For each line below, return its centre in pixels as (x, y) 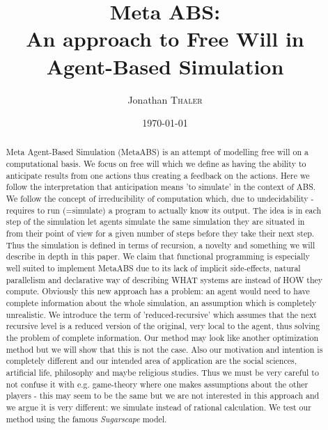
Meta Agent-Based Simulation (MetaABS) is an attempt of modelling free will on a (157, 152)
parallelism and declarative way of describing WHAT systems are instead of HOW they (164, 279)
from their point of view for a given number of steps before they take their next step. (160, 233)
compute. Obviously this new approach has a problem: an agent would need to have (158, 291)
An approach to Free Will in (165, 39)
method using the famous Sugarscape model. (86, 419)
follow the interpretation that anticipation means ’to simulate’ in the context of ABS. (161, 187)
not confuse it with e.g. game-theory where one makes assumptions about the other (157, 384)
